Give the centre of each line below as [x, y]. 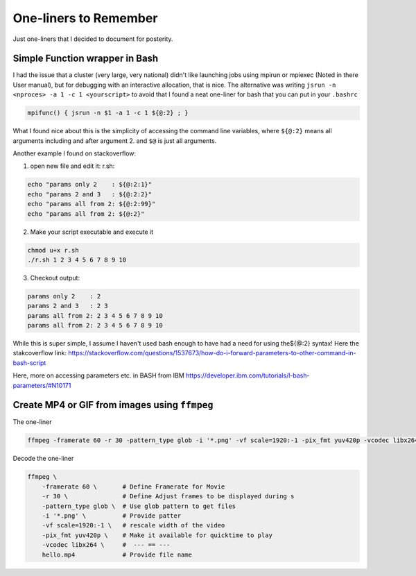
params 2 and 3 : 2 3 [68, 306]
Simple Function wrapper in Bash [86, 59]
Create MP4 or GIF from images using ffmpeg [113, 405]
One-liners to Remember [85, 18]
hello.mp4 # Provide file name [117, 554]
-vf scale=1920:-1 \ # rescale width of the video [133, 525]
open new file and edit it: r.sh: [72, 166]
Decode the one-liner [43, 459]
